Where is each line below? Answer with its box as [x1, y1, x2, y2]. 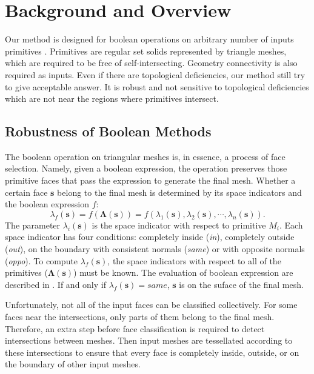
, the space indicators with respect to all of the [107, 254, 281, 267]
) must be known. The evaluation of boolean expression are [73, 266, 293, 279]
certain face [5, 185, 48, 198]
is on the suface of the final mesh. [179, 278, 304, 290]
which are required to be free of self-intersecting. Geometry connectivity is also [5, 56, 298, 69]
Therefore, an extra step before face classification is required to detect [5, 322, 265, 335]
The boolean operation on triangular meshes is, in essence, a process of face [5, 150, 286, 162]
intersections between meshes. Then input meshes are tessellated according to [5, 334, 293, 347]
